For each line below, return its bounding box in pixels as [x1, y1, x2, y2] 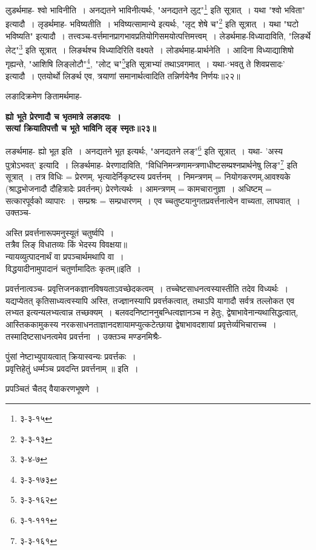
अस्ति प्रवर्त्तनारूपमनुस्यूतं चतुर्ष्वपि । [5, 226, 114, 239]
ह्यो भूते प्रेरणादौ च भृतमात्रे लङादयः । [5, 110, 121, 122]
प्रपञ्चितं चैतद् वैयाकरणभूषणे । [5, 382, 99, 395]
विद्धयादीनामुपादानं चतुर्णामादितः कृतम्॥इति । [5, 262, 141, 274]
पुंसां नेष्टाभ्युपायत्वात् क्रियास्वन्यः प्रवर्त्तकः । [5, 350, 136, 363]
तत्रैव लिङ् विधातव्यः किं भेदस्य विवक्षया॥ [5, 238, 127, 251]
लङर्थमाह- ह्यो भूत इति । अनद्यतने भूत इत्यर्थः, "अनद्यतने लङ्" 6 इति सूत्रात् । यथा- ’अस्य [5, 142, 283, 157]
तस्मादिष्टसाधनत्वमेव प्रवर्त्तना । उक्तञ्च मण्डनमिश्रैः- [5, 330, 162, 342]
